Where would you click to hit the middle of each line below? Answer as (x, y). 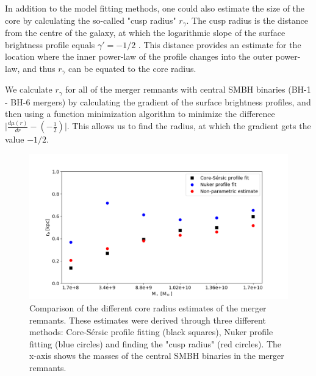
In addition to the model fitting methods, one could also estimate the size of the (155, 8)
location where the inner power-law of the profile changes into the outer (139, 56)
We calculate (29, 89)
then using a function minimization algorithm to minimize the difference (140, 114)
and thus (39, 68)
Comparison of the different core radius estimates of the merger (148, 307)
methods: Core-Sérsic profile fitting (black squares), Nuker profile (151, 332)
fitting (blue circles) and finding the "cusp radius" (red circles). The (156, 343)
